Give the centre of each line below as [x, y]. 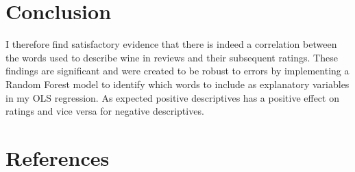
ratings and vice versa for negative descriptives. [105, 111]
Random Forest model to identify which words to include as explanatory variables [177, 84]
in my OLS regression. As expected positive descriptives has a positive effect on [172, 97]
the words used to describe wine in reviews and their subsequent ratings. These [172, 57]
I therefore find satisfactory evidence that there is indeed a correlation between [171, 44]
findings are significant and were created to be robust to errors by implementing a [177, 71]
